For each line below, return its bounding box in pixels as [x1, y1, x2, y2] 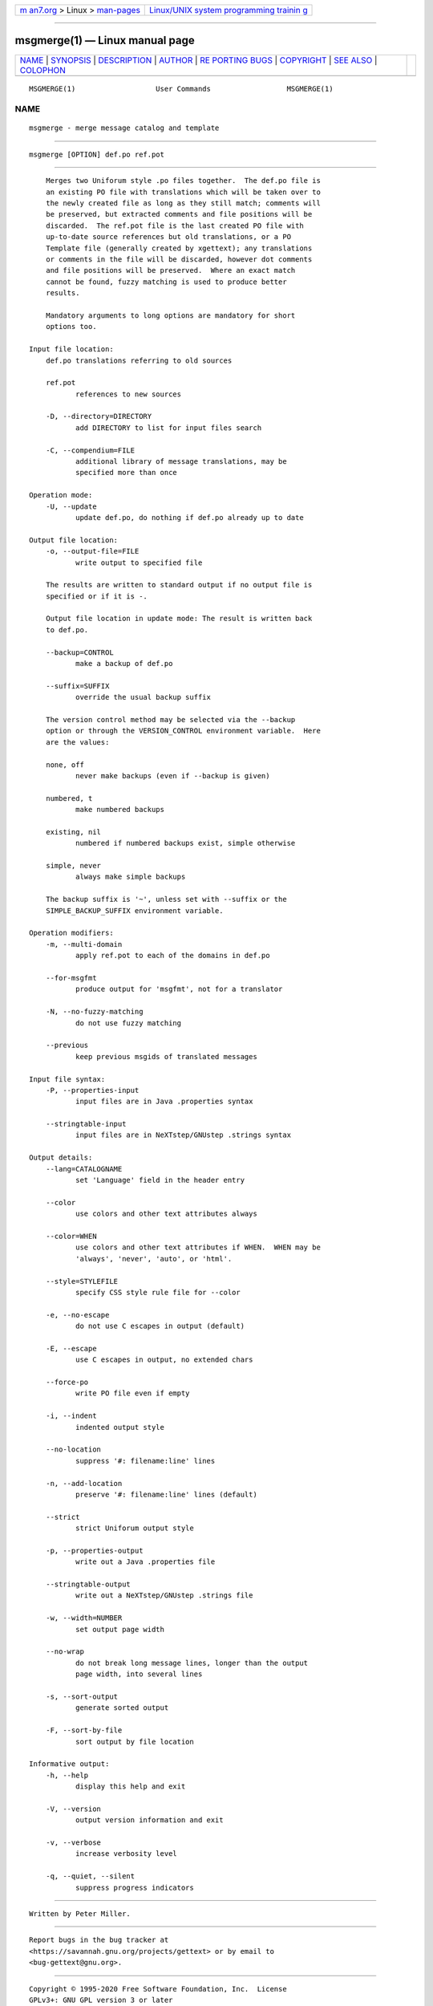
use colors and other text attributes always [75, 1209, 258, 1219]
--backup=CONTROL [45, 648, 114, 657]
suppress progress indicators [75, 1882, 194, 1892]
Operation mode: [29, 490, 93, 500]
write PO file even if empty [75, 1389, 190, 1398]
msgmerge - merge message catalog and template [29, 124, 220, 132]
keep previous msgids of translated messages [75, 1052, 258, 1061]
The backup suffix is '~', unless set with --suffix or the [45, 895, 288, 904]
